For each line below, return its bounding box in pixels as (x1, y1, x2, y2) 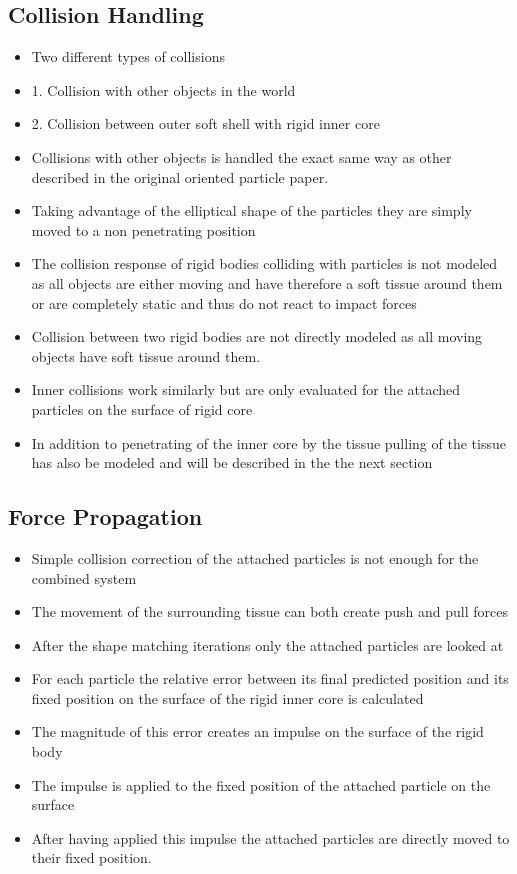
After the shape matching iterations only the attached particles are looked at (31, 634, 504, 655)
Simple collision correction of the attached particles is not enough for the (31, 547, 479, 568)
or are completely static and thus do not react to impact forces (31, 292, 417, 313)
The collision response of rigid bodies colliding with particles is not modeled (31, 253, 498, 274)
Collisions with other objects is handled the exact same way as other (31, 146, 452, 167)
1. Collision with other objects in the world (31, 79, 296, 100)
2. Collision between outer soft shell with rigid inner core (31, 113, 380, 134)
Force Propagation (8, 501, 203, 532)
